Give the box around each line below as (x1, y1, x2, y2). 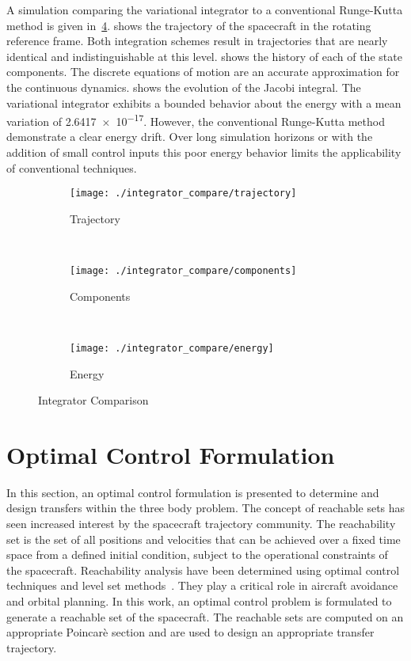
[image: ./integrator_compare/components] (70, 265, 297, 277)
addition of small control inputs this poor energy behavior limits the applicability (6, 144, 401, 160)
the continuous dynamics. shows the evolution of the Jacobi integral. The (6, 78, 361, 95)
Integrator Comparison (38, 392, 149, 408)
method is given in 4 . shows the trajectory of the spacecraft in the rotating (6, 17, 371, 33)
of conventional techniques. (6, 159, 137, 176)
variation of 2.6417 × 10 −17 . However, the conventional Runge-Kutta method (6, 111, 385, 129)
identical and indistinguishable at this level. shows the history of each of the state (6, 47, 402, 64)
